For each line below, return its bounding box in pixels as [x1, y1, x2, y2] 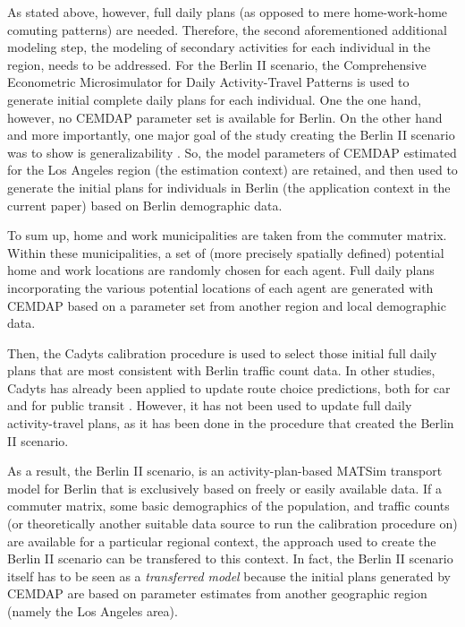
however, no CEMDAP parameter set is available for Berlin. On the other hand [7, 107, 443, 126]
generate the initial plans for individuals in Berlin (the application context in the [7, 177, 451, 196]
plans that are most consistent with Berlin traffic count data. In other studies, [7, 361, 435, 380]
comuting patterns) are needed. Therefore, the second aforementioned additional [7, 20, 447, 39]
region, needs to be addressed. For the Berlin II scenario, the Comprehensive [7, 55, 427, 73]
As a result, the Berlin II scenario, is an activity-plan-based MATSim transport [7, 461, 443, 480]
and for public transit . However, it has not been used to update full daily [7, 396, 412, 415]
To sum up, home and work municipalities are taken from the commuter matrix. [7, 226, 447, 245]
